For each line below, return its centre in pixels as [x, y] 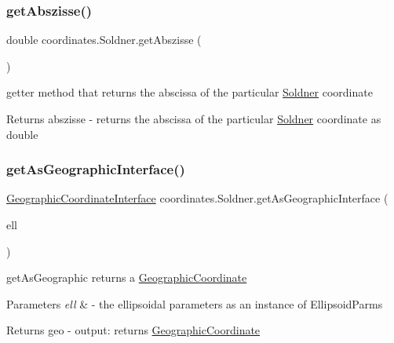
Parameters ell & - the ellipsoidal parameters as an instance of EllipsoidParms [195, 303]
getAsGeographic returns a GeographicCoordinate [127, 277]
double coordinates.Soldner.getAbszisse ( [104, 40]
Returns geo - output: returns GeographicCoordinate [133, 330]
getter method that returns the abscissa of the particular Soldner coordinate [190, 92]
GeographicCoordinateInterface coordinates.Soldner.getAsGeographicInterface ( [197, 198]
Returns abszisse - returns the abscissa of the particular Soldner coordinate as [194, 119]
